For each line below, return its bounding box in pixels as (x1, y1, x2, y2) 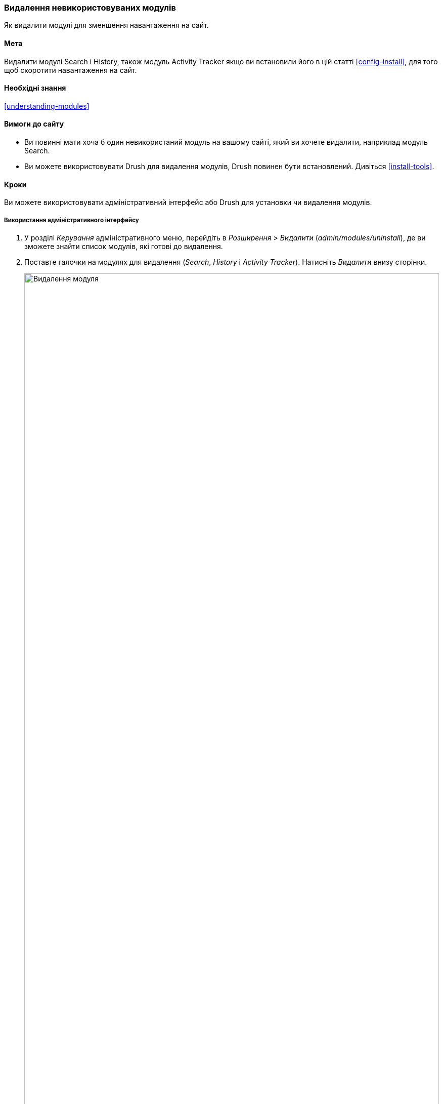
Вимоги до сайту (4, 119, 64, 129)
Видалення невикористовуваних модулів (4, 3, 176, 13)
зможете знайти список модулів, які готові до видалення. (24, 242, 223, 251)
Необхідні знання (4, 84, 66, 93)
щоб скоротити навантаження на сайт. (4, 65, 137, 74)
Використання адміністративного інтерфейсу (4, 216, 139, 224)
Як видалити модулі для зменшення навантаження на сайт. (4, 21, 209, 30)
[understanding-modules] (4, 101, 90, 110)
